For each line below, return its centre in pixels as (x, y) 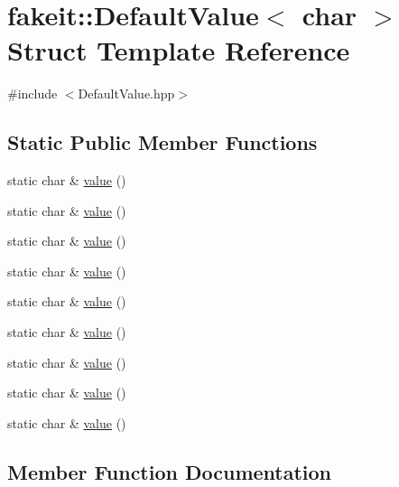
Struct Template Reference (179, 50)
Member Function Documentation (170, 471)
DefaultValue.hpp (126, 94)
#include (32, 94)
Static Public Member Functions (162, 142)
